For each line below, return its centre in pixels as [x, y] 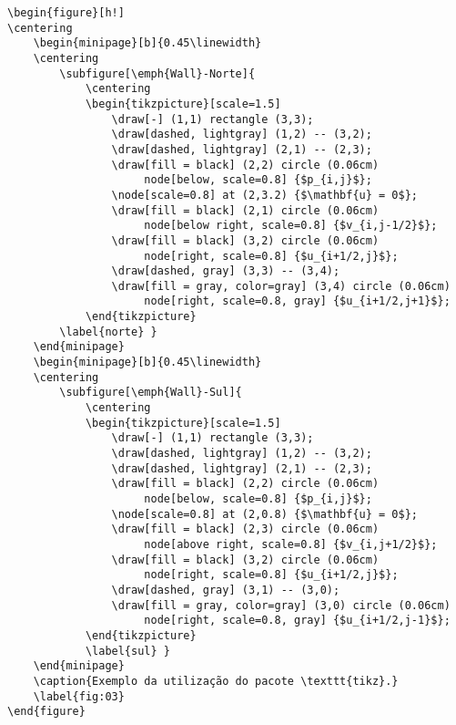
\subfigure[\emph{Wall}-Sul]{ [151, 393]
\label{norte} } [108, 331]
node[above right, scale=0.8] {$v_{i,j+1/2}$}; [291, 544]
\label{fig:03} [79, 696]
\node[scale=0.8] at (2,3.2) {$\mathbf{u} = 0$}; [265, 195]
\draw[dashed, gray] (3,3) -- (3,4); [226, 271]
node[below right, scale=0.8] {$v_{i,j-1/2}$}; [291, 226]
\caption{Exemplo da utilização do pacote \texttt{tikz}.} [216, 681]
